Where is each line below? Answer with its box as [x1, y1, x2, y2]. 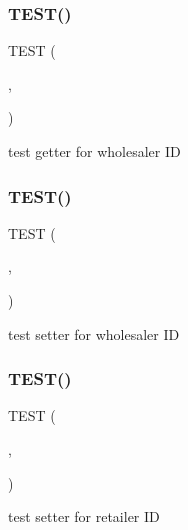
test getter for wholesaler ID [8, 141, 181, 161]
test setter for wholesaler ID [8, 323, 180, 344]
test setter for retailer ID [8, 506, 160, 527]
